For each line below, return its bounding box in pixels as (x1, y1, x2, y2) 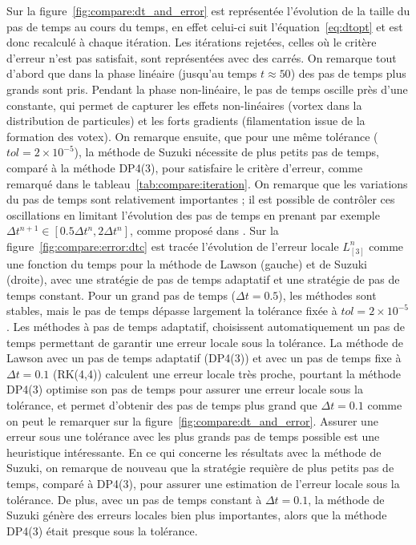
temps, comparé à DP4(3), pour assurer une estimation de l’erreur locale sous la (6, 474, 400, 491)
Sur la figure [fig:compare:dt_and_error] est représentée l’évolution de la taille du (6, 2, 410, 18)
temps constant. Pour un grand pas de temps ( (6, 286, 236, 303)
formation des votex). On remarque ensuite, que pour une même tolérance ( (6, 127, 378, 144)
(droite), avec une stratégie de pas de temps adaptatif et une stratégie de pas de (6, 271, 400, 288)
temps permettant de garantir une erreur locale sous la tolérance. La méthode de (6, 333, 403, 350)
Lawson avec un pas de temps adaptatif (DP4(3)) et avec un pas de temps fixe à (6, 349, 402, 366)
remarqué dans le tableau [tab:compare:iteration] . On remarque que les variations (6, 175, 408, 192)
